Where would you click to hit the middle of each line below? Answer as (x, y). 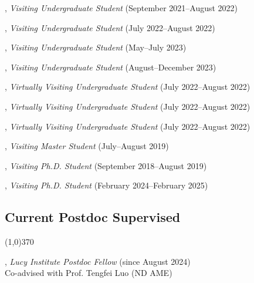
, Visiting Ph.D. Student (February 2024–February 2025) (106, 185)
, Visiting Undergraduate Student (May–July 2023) (96, 47)
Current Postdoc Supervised (93, 217)
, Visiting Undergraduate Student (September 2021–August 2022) (121, 8)
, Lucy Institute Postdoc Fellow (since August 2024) (98, 261)
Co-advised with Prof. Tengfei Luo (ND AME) (89, 273)
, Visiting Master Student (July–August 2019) (87, 146)
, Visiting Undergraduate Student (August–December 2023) (111, 67)
